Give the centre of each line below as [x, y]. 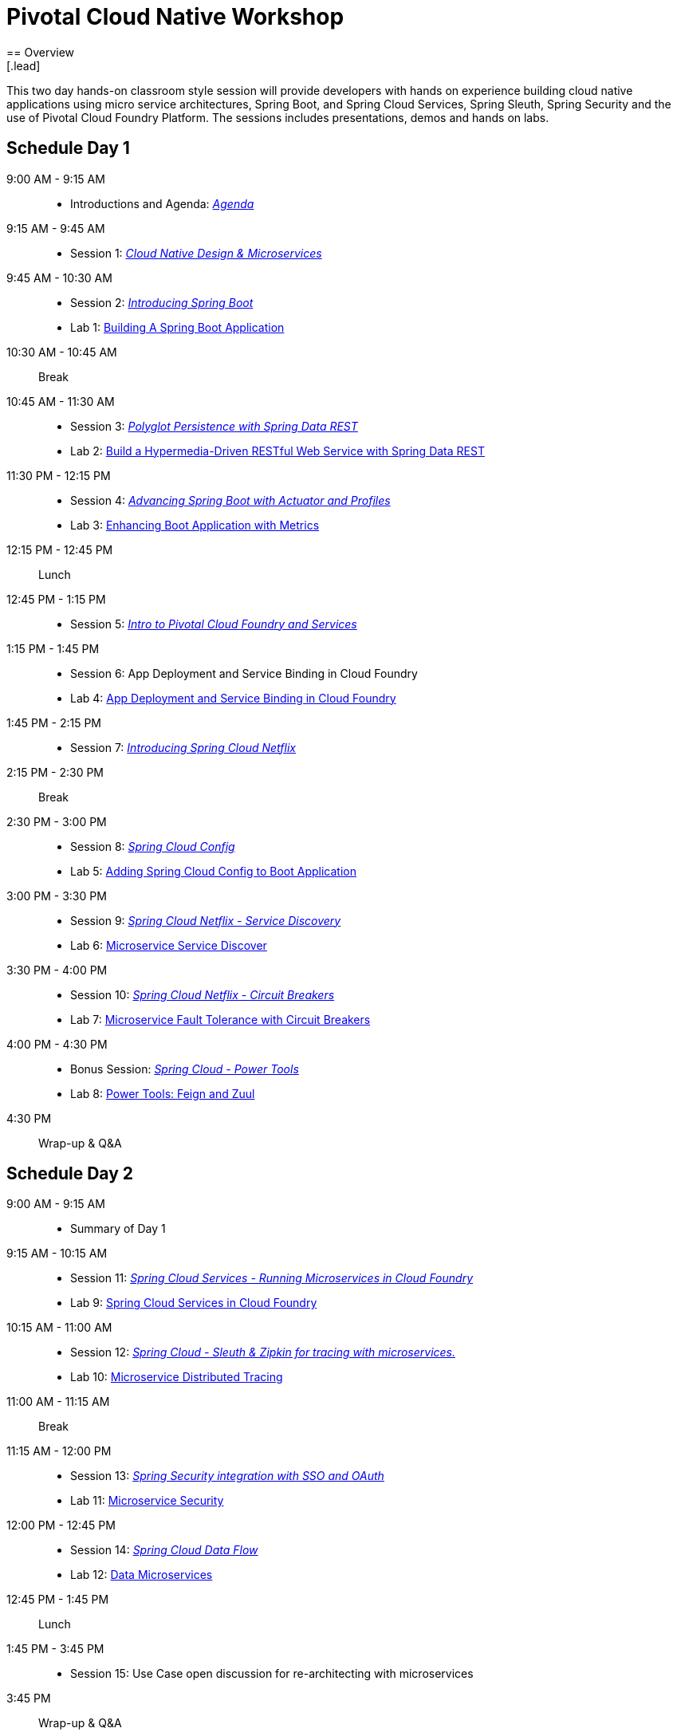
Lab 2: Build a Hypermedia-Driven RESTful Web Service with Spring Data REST [277, 451]
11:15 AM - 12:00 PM [59, 1451]
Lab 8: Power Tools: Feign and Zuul [163, 1093]
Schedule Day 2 [70, 1174]
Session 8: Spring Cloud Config [153, 846]
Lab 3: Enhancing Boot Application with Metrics [195, 525]
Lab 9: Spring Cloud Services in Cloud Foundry [194, 1303]
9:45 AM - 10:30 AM [59, 278]
